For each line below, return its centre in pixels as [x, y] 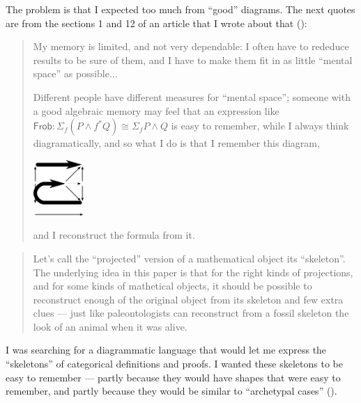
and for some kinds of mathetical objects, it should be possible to [172, 286]
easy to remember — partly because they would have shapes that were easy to [173, 377]
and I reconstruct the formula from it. [114, 235]
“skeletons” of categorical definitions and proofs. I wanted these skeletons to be [174, 364]
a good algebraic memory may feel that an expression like [156, 110]
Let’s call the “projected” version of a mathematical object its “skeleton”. [189, 258]
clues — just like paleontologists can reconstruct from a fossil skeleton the [191, 313]
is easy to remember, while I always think [260, 126]
